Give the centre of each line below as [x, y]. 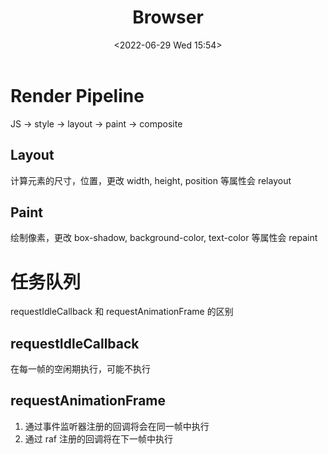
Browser [168, 17]
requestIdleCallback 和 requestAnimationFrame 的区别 [122, 312]
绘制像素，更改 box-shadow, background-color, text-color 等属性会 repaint [164, 238]
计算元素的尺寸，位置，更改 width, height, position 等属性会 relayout [151, 180]
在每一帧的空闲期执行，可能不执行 [80, 369]
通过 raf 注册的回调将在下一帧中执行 [98, 438]
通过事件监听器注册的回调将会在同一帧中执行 [117, 426]
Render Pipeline [77, 95]
